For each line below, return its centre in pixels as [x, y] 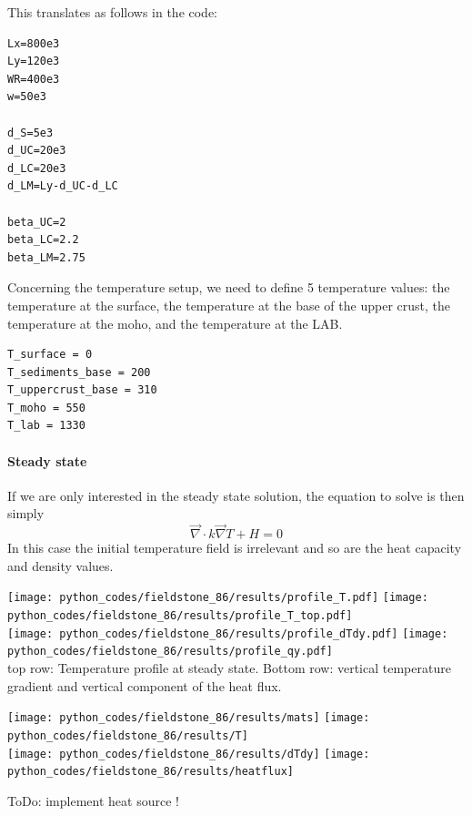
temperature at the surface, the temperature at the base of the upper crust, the [229, 305]
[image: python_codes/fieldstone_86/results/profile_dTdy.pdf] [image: [228, 633]
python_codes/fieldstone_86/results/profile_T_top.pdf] [180, 616]
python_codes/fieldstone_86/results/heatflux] [151, 772]
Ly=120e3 [34, 61]
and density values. [60, 565]
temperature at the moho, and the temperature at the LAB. [175, 323]
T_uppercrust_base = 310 [82, 390]
